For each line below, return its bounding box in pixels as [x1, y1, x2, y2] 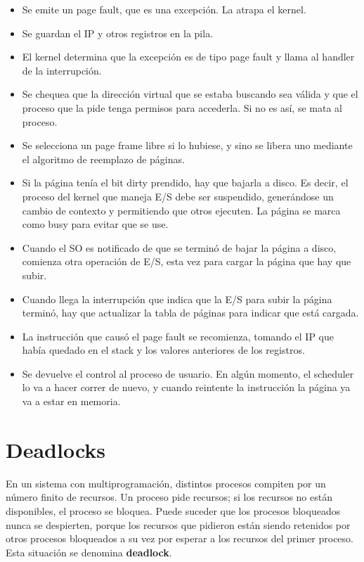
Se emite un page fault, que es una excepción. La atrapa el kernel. [22, 2, 306, 16]
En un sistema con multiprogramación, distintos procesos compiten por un [6, 475, 326, 490]
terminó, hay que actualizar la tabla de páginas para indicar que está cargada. [22, 305, 359, 320]
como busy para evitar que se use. [22, 217, 169, 231]
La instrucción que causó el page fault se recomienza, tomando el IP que [22, 328, 334, 343]
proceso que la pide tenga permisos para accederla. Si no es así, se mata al [22, 100, 342, 115]
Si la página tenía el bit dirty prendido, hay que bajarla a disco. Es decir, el [22, 175, 349, 190]
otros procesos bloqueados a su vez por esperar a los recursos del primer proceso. [6, 531, 353, 546]
